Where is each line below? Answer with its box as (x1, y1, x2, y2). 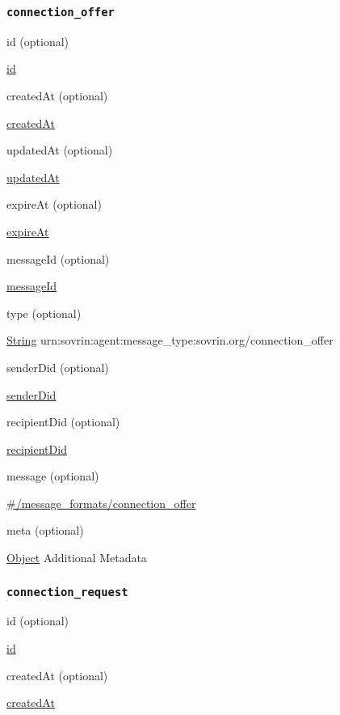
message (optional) (6, 467, 99, 484)
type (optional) (6, 304, 82, 321)
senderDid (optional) (6, 358, 109, 375)
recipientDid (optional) (6, 413, 120, 430)
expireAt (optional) (6, 196, 102, 213)
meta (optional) (6, 522, 84, 539)
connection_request (6, 585, 128, 599)
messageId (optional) (6, 250, 110, 267)
